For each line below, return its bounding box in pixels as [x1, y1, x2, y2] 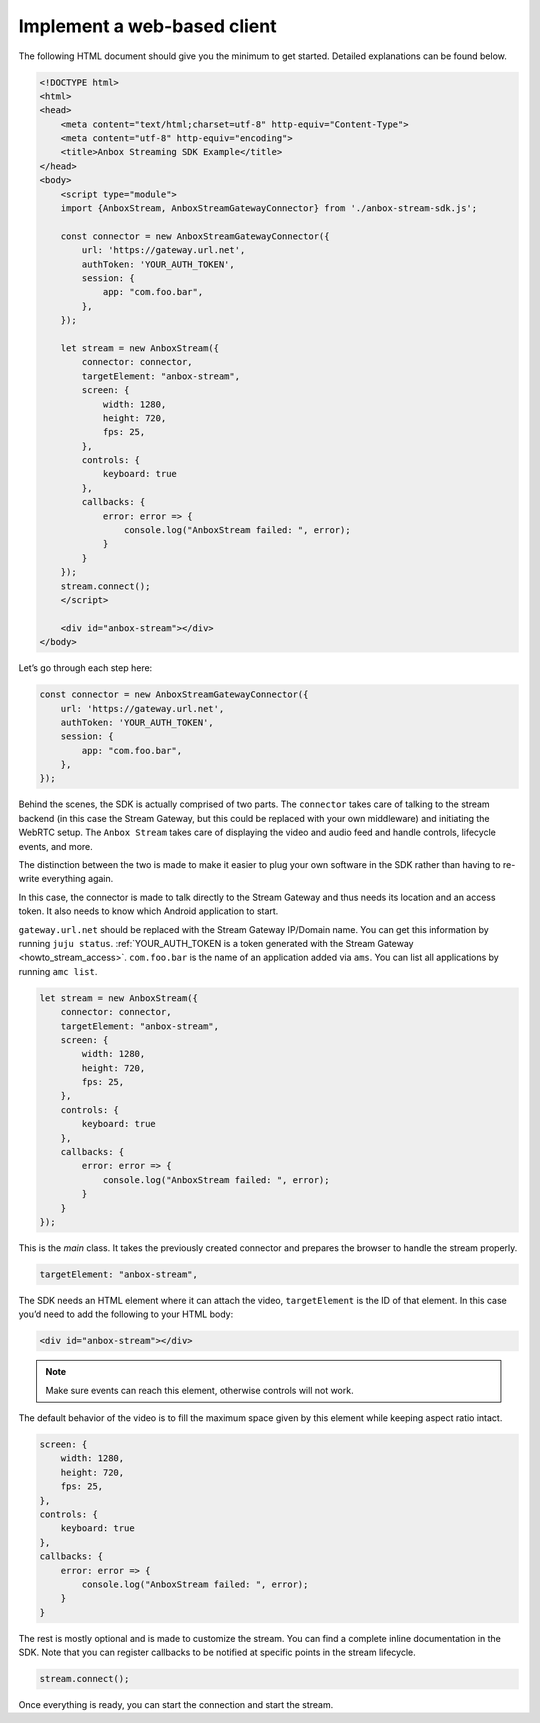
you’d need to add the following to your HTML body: [18, 1308, 234, 1320]
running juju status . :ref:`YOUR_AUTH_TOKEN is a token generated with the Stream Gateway [18, 937, 414, 949]
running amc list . [18, 965, 98, 977]
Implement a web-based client [18, 15, 277, 37]
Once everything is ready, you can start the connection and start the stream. [18, 1699, 334, 1711]
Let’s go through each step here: [18, 662, 153, 674]
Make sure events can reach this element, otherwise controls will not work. [45, 1384, 354, 1396]
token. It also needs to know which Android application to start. [18, 905, 279, 917]
